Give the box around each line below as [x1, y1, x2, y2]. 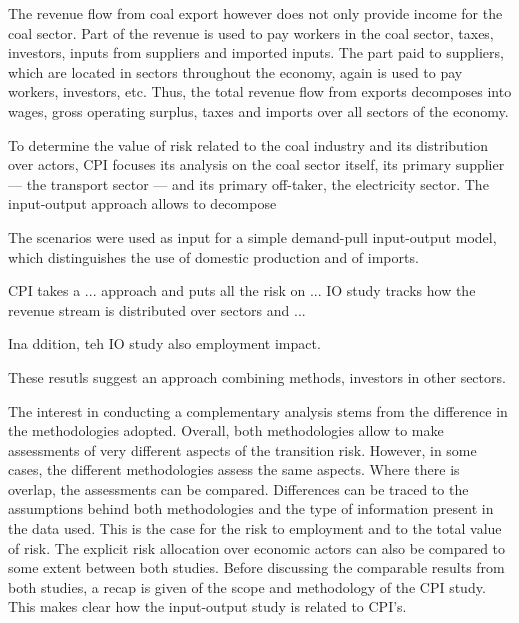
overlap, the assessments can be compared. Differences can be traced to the [8, 478, 469, 499]
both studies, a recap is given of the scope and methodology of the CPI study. [8, 576, 486, 597]
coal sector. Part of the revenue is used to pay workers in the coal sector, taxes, [8, 22, 494, 43]
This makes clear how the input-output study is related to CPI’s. [8, 596, 407, 617]
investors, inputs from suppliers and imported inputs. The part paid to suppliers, [8, 42, 504, 63]
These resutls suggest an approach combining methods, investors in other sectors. [8, 366, 506, 387]
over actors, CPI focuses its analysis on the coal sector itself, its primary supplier [8, 154, 505, 175]
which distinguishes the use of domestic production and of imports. [8, 246, 419, 267]
